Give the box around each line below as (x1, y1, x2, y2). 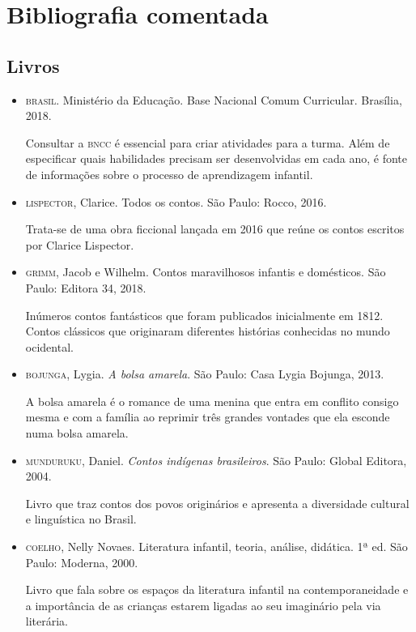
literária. (25, 613, 69, 630)
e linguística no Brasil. (25, 510, 137, 527)
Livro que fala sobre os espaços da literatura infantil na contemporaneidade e (25, 581, 409, 598)
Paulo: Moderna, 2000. (25, 553, 138, 570)
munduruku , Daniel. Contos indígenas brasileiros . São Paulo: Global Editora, (25, 451, 407, 468)
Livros (6, 53, 60, 78)
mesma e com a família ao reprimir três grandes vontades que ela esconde (25, 408, 390, 425)
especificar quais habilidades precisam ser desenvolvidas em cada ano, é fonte (25, 150, 407, 167)
